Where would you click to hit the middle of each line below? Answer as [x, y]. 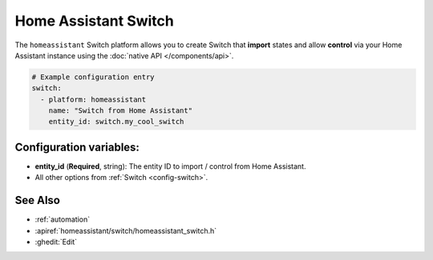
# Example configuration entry [93, 77]
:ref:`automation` [63, 219]
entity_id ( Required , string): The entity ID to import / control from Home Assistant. [170, 166]
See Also [37, 200]
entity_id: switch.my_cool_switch [116, 122]
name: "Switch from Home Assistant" [120, 111]
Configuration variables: [77, 147]
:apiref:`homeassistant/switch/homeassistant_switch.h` [126, 230]
